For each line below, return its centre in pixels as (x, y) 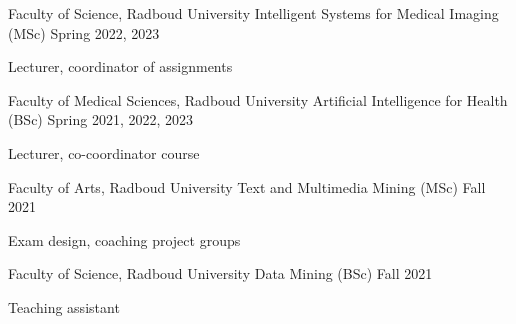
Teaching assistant (64, 306)
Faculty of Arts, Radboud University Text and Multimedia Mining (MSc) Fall (247, 186)
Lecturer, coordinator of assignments (120, 66)
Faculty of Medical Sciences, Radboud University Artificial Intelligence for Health (258, 99)
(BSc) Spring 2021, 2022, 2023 (100, 119)
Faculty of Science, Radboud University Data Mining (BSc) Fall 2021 (220, 273)
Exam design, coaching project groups (124, 239)
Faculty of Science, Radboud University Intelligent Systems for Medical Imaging (253, 13)
